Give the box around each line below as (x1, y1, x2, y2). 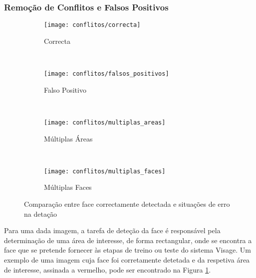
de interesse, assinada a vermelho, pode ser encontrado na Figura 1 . (4, 264, 211, 275)
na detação (24, 208, 57, 219)
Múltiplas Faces (44, 182, 92, 192)
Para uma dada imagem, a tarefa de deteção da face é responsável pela (4, 225, 221, 236)
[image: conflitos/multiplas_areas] (44, 119, 166, 126)
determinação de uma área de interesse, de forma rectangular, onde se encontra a (4, 235, 252, 245)
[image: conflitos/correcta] (44, 21, 141, 29)
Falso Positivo (44, 84, 86, 95)
